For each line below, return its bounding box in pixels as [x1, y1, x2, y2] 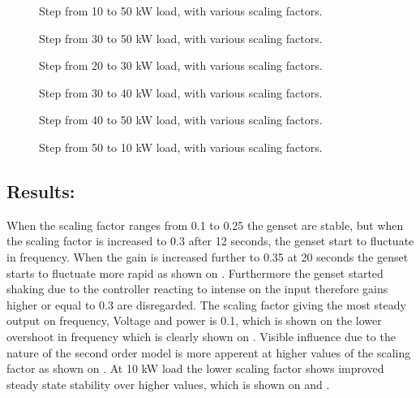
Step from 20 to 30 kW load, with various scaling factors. [39, 57, 323, 74]
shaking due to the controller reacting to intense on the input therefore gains [6, 280, 388, 297]
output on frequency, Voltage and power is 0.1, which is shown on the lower [6, 312, 382, 329]
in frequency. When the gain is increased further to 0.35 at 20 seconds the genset [6, 248, 409, 265]
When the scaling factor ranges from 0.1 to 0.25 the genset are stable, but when [6, 216, 404, 233]
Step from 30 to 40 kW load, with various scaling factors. [39, 84, 323, 101]
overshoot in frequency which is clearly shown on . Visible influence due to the [6, 327, 396, 344]
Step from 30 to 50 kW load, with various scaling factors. [39, 29, 323, 46]
